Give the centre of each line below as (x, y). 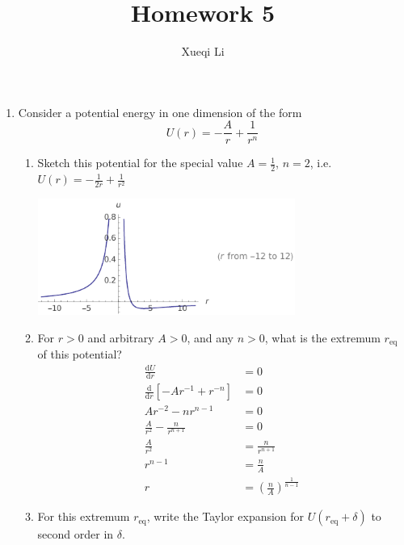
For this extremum (84, 516)
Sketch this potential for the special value (140, 163)
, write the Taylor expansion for (225, 516)
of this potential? (80, 354)
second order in (76, 534)
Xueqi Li (203, 51)
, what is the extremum (322, 337)
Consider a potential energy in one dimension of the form (160, 112)
